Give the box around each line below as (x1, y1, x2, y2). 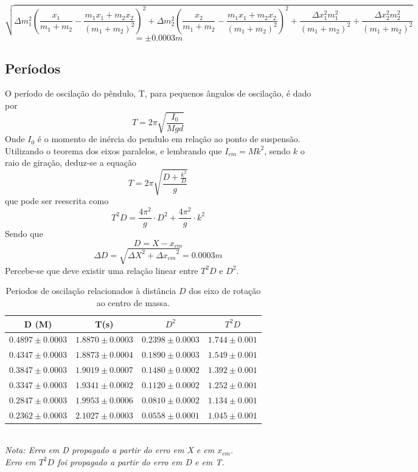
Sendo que (5, 227, 43, 240)
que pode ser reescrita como (5, 194, 109, 207)
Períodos (5, 58, 61, 77)
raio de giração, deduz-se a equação (5, 156, 136, 169)
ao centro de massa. (96, 296, 170, 309)
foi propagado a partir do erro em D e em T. (57, 455, 225, 468)
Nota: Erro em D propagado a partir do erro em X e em (5, 443, 215, 456)
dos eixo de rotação (189, 284, 261, 297)
